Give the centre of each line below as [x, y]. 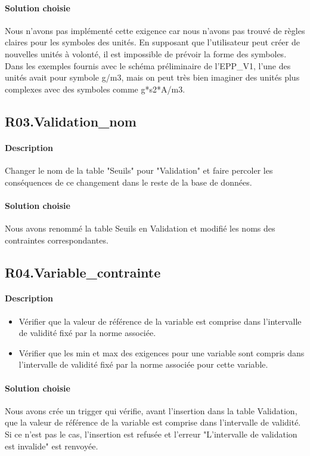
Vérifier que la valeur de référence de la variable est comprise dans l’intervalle [160, 321]
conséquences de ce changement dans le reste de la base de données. [128, 182]
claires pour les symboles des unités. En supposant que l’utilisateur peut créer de [152, 42]
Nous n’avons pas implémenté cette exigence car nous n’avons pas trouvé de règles [155, 30]
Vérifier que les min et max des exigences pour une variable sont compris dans [162, 352]
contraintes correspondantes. [57, 240]
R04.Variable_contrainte [83, 272]
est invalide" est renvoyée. [52, 446]
